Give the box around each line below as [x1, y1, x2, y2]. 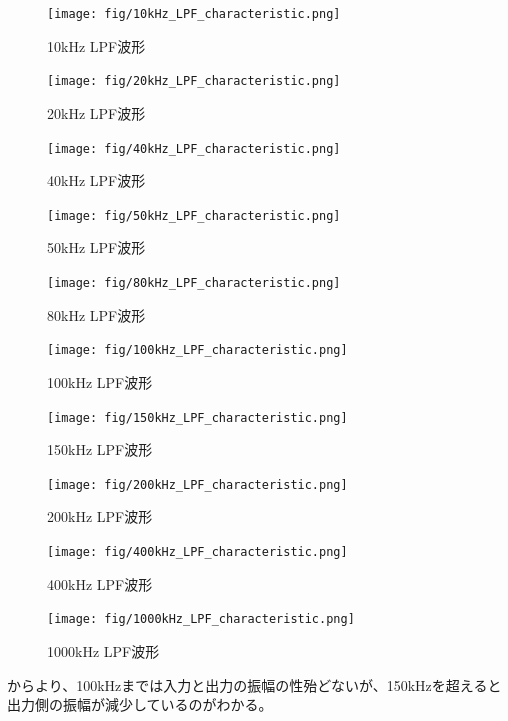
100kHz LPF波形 [47, 371, 153, 392]
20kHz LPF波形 [47, 102, 146, 123]
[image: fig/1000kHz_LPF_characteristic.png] [47, 612, 355, 627]
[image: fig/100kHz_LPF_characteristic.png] [47, 343, 348, 358]
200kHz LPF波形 [47, 506, 153, 527]
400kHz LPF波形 [47, 573, 153, 594]
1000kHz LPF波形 [47, 640, 160, 661]
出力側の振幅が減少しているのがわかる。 [7, 694, 273, 715]
